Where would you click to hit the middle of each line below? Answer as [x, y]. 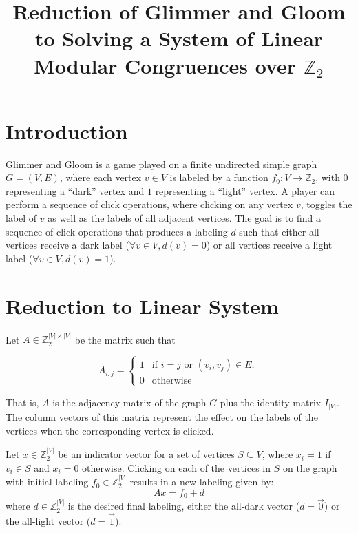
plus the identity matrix [271, 402]
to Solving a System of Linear [179, 38]
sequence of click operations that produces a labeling [117, 231]
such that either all [279, 231]
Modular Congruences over [165, 65]
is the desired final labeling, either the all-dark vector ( [184, 506]
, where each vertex [101, 177]
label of [21, 218]
